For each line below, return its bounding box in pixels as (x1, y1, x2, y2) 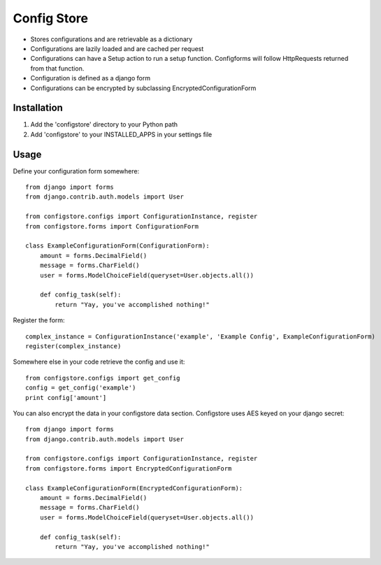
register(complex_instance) (25, 342, 122, 350)
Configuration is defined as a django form (30, 74, 150, 83)
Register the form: (13, 316, 66, 324)
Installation (13, 102, 63, 114)
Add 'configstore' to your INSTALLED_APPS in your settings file (30, 130, 213, 138)
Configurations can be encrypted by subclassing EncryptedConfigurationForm (30, 84, 257, 92)
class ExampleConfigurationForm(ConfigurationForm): (25, 242, 210, 250)
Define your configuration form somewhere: (13, 166, 140, 175)
